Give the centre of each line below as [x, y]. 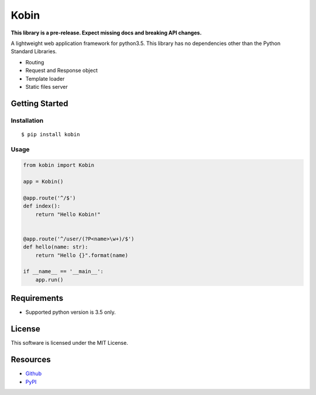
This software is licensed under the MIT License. [69, 343]
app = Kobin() [43, 182]
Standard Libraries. [34, 51]
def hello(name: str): [56, 247]
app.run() [49, 280]
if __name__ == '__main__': [63, 271]
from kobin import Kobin [59, 165]
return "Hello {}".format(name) [82, 255]
